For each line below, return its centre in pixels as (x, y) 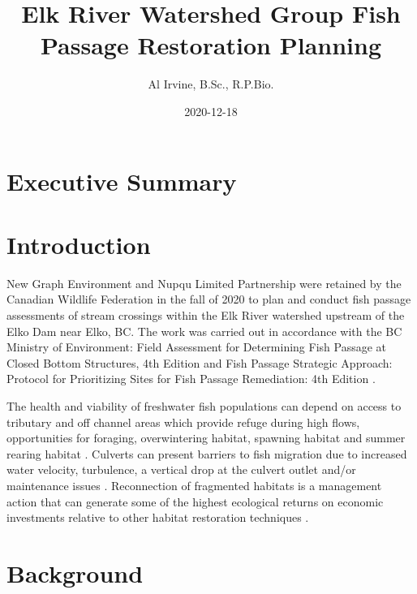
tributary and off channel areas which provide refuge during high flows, (183, 422)
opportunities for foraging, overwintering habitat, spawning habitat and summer (206, 438)
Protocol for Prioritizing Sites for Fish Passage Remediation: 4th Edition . (191, 379)
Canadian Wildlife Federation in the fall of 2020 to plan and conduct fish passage (209, 299)
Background (75, 572)
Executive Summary (122, 181)
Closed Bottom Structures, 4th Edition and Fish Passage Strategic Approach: (200, 362)
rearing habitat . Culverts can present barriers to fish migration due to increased (207, 453)
